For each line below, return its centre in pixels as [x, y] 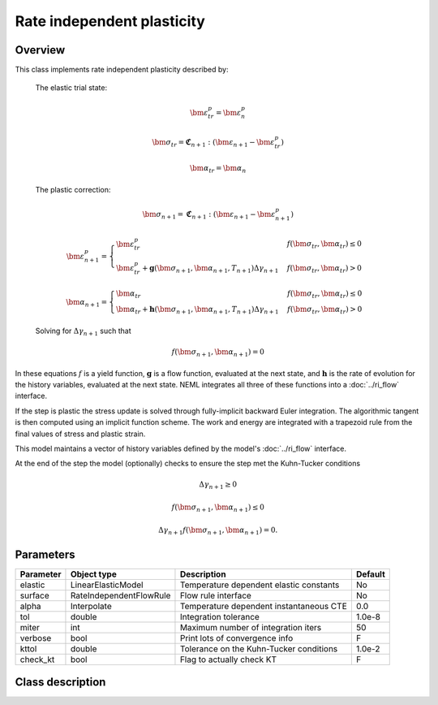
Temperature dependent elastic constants [260, 585]
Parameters [45, 554]
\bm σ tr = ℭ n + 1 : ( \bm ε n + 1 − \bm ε [213, 143]
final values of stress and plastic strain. [80, 434]
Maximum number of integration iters [251, 627]
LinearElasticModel [107, 585]
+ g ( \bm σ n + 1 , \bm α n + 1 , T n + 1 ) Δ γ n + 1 [210, 269]
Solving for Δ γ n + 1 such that [83, 331]
